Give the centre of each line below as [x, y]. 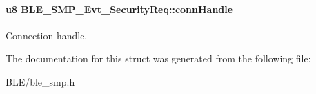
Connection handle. [47, 35]
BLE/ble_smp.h [40, 81]
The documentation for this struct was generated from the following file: [158, 58]
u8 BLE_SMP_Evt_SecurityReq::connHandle [119, 9]
